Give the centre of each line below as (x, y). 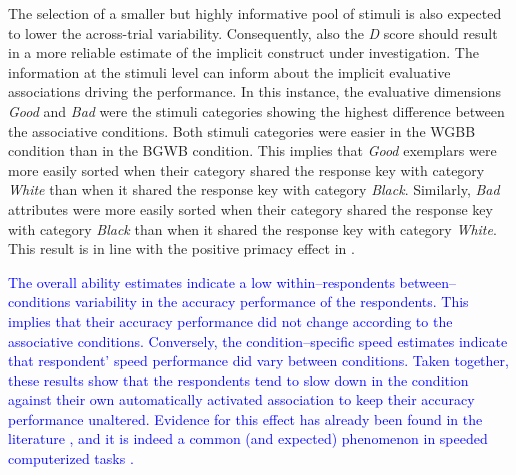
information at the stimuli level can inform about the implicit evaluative (229, 71)
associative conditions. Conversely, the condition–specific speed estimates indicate (258, 340)
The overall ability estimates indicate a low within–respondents (201, 281)
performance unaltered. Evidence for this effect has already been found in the (245, 418)
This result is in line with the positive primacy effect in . (181, 248)
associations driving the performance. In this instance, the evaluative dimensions (254, 91)
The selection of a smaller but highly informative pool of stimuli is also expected (255, 13)
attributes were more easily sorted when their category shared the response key (250, 208)
